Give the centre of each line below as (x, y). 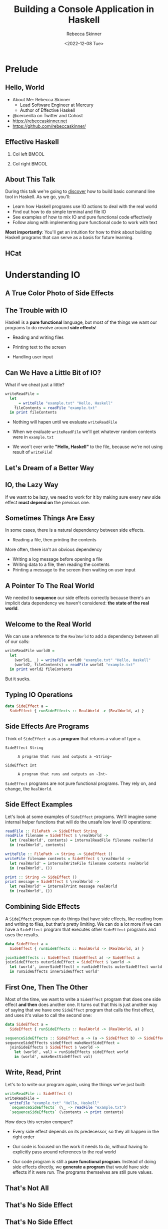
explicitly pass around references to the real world (64, 1152)
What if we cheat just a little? (35, 384)
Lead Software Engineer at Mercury (56, 105)
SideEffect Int (21, 765)
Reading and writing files (38, 337)
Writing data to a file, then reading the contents (61, 564)
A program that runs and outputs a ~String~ (65, 756)
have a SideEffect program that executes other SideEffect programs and (80, 929)
